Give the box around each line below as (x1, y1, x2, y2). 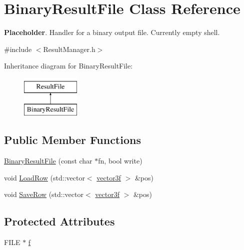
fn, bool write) (98, 155, 142, 166)
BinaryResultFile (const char (4, 155, 92, 166)
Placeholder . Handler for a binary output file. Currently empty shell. (4, 27, 220, 37)
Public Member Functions (4, 132, 141, 147)
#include (4, 43, 32, 54)
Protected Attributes (4, 213, 115, 229)
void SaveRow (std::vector (4, 189, 83, 199)
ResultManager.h (43, 43, 95, 54)
